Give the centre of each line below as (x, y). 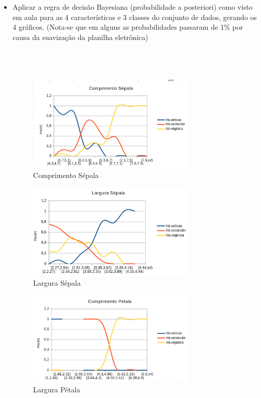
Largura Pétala (57, 390)
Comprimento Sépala (66, 175)
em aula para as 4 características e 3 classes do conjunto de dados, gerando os (135, 17)
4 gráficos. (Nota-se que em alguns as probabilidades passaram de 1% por (128, 27)
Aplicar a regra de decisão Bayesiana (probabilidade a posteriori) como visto (133, 7)
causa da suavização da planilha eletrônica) (80, 37)
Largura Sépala (57, 283)
